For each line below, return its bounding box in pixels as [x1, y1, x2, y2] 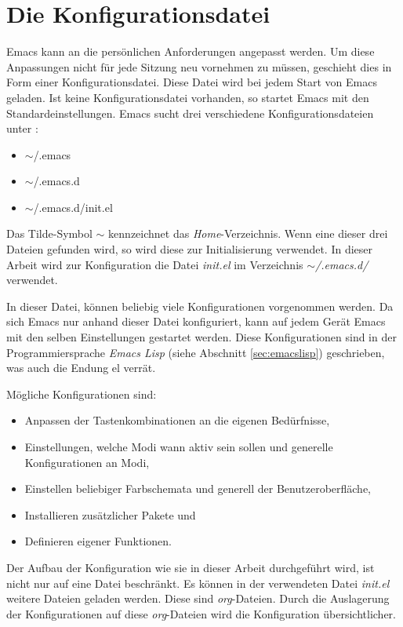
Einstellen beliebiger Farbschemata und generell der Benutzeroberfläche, [24, 480, 372, 497]
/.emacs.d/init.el [33, 199, 113, 215]
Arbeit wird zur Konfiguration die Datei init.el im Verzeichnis [6, 256, 303, 272]
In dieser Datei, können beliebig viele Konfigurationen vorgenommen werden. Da [6, 297, 394, 314]
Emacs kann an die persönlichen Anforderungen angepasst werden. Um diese [6, 43, 375, 60]
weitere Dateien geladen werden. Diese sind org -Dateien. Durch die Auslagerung [6, 590, 390, 607]
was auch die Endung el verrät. [6, 359, 156, 376]
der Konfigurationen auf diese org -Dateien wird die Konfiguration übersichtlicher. [6, 605, 397, 622]
